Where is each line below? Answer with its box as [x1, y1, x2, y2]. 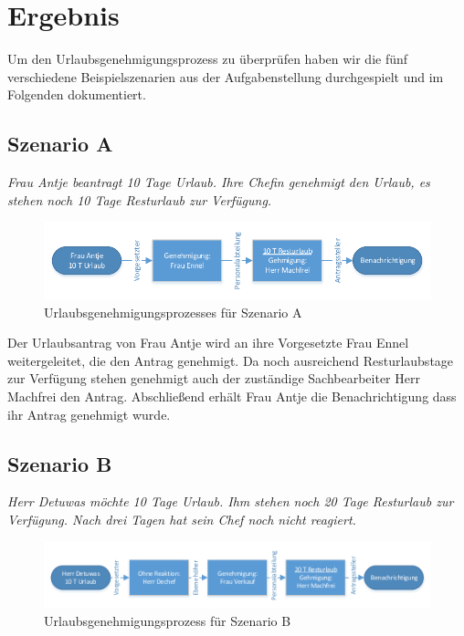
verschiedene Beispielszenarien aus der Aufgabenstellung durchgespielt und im [7, 67, 444, 86]
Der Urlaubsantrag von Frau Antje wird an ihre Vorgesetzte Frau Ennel [7, 333, 409, 352]
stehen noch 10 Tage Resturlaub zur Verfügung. [7, 190, 272, 209]
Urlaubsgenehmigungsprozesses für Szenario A [44, 302, 302, 321]
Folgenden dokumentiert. [7, 85, 146, 104]
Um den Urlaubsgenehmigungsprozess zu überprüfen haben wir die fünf [7, 49, 408, 68]
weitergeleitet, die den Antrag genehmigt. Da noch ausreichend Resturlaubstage [7, 350, 454, 370]
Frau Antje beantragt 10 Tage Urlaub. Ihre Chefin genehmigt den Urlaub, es [7, 172, 430, 192]
